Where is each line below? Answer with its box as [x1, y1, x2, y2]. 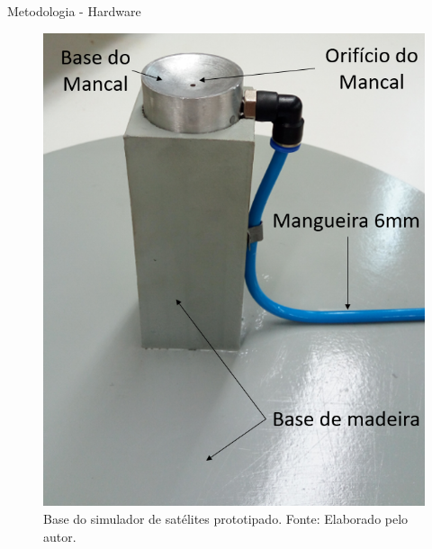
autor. [43, 526, 76, 545]
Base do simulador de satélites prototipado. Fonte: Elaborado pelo [43, 509, 409, 528]
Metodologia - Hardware [7, 2, 141, 20]
